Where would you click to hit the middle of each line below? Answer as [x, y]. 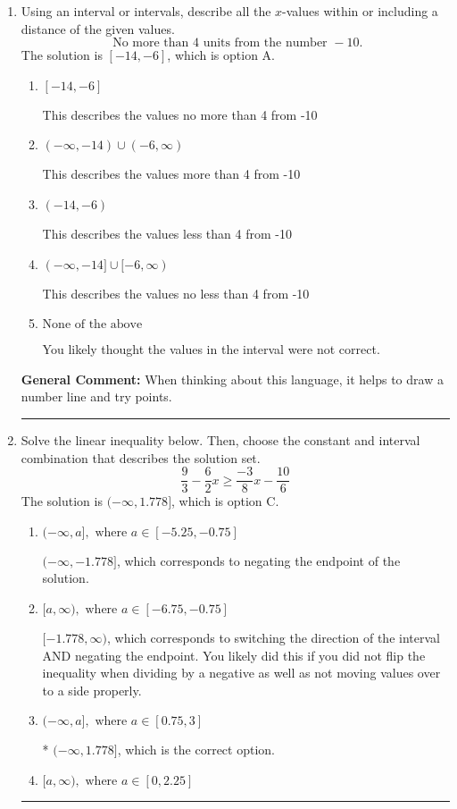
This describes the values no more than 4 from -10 [180, 114]
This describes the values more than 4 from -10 [171, 174]
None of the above [92, 325]
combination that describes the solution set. [141, 457]
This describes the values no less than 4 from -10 [176, 293]
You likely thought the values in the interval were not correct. [211, 349]
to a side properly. [92, 690]
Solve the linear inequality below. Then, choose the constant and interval [220, 439]
